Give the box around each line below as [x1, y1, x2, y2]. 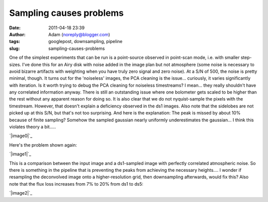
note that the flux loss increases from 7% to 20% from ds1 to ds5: [9, 181, 143, 187]
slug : [9, 45, 20, 51]
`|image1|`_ [9, 151, 32, 157]
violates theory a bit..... [9, 124, 57, 130]
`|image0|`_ [9, 133, 32, 139]
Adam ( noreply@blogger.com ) [48, 31, 110, 37]
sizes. [9, 61, 21, 67]
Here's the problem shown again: [9, 142, 77, 148]
